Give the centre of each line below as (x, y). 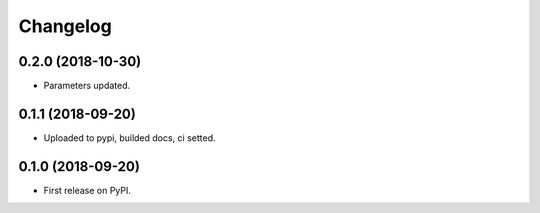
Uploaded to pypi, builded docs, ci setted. (129, 137)
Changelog (65, 26)
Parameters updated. (87, 86)
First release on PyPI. (87, 190)
